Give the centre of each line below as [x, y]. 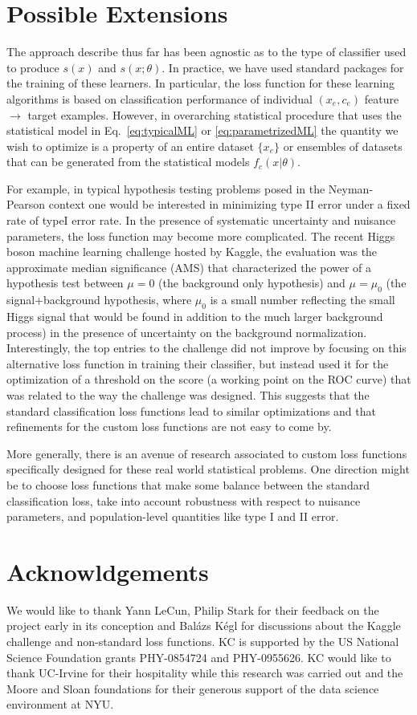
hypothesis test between [65, 283]
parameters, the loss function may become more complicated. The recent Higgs [201, 236]
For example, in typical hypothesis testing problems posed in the [166, 188]
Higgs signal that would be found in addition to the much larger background [195, 317]
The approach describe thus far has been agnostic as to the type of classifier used [206, 52]
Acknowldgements [108, 571]
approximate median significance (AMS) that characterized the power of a [189, 267]
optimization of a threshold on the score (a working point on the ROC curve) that [209, 379]
